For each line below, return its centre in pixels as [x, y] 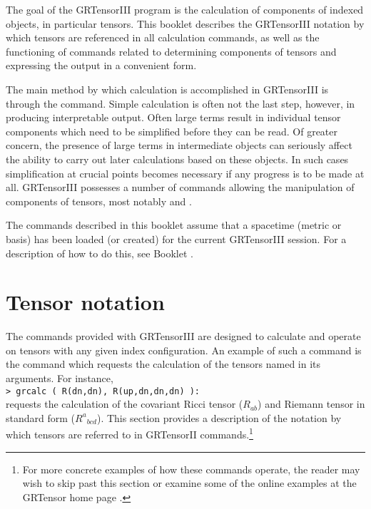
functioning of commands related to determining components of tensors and [171, 51]
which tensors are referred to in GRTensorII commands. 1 [129, 433]
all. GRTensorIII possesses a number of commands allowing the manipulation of [180, 187]
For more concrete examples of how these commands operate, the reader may [191, 469]
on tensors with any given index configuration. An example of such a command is [184, 350]
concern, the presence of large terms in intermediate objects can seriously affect [179, 145]
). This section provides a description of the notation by [219, 417]
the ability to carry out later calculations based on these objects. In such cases [177, 159]
